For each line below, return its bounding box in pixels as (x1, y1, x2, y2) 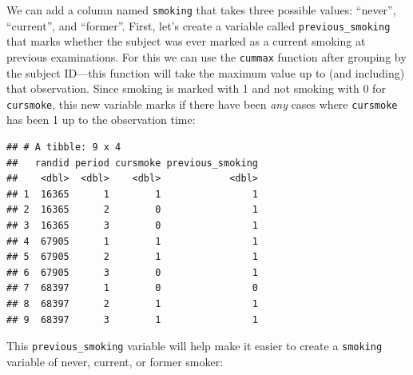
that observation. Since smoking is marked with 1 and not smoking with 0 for (6, 80, 386, 97)
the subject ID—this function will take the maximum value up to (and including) (6, 64, 405, 81)
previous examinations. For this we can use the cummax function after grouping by (6, 48, 407, 65)
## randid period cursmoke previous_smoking (6, 157, 258, 169)
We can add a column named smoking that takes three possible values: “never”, (6, 2, 396, 18)
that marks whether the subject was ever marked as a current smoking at (6, 33, 366, 50)
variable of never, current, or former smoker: (6, 353, 224, 369)
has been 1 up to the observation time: (6, 111, 196, 128)
